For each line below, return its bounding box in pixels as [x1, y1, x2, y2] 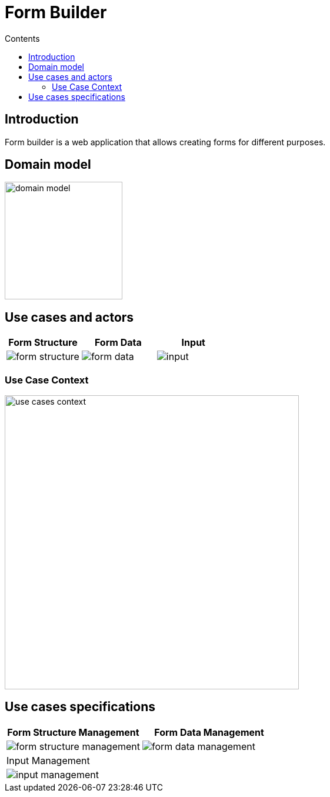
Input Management [6, 754, 90, 766]
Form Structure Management [7, 726, 139, 738]
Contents [5, 33, 40, 44]
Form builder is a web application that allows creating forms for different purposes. [5, 136, 326, 147]
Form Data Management [154, 726, 264, 738]
